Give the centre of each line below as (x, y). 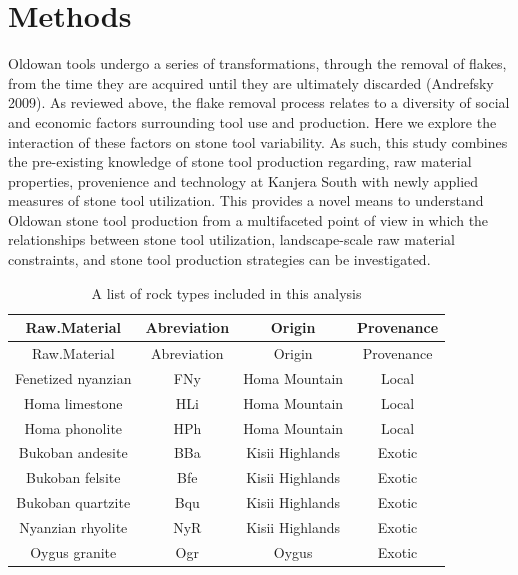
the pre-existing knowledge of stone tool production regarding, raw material (240, 161)
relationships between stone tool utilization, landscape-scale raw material (231, 239)
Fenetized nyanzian (73, 377)
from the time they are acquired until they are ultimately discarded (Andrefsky (251, 82)
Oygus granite (73, 551)
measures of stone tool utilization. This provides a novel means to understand (246, 200)
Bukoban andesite (73, 452)
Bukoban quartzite (73, 502)
